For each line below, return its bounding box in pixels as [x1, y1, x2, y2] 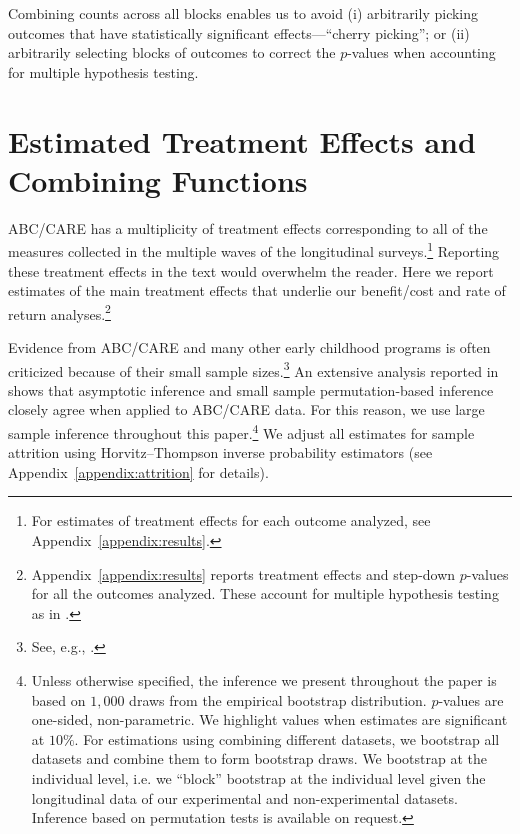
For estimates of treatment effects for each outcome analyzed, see [31, 510, 431, 531]
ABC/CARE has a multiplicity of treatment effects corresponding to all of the [8, 217, 488, 238]
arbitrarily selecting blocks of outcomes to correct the [8, 42, 336, 63]
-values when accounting [347, 42, 496, 63]
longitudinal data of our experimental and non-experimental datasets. [31, 787, 458, 808]
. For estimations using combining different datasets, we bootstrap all [74, 728, 500, 749]
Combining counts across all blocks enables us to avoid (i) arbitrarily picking [8, 3, 479, 23]
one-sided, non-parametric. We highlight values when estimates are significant [31, 709, 508, 730]
